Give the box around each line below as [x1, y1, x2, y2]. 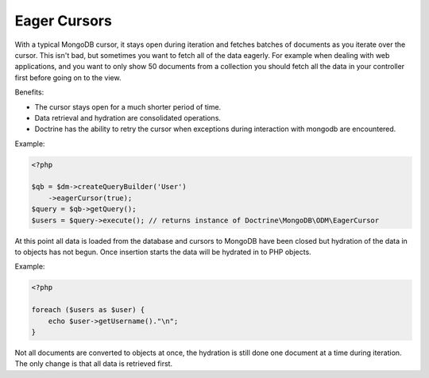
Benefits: [14, 87, 44, 97]
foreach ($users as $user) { [31, 306, 145, 314]
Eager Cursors [14, 12, 113, 29]
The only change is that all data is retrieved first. [14, 359, 173, 368]
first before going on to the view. [14, 72, 122, 83]
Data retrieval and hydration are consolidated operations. [34, 113, 222, 122]
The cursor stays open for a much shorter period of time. [34, 102, 222, 111]
